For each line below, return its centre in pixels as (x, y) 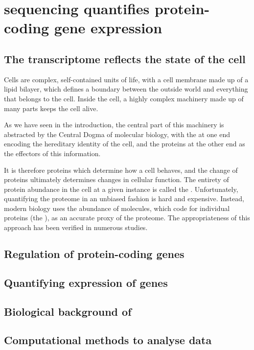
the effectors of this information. (52, 153)
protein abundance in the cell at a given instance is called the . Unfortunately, (121, 189)
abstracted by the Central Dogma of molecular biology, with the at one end (117, 134)
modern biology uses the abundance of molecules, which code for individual (117, 208)
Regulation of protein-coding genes (94, 254)
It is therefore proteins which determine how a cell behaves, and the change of (121, 170)
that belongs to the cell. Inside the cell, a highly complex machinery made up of (124, 98)
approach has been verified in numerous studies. (76, 227)
